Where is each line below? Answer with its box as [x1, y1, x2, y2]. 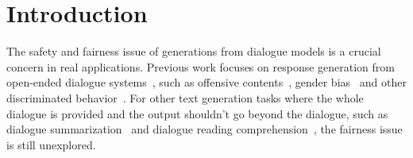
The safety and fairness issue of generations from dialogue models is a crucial [6, 43, 381, 60]
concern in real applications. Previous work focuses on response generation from [6, 58, 395, 75]
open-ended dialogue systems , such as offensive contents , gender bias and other [6, 74, 407, 91]
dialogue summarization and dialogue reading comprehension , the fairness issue [6, 121, 403, 137]
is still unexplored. [6, 136, 96, 152]
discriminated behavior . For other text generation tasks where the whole [6, 89, 364, 106]
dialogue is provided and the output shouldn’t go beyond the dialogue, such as [6, 105, 388, 121]
